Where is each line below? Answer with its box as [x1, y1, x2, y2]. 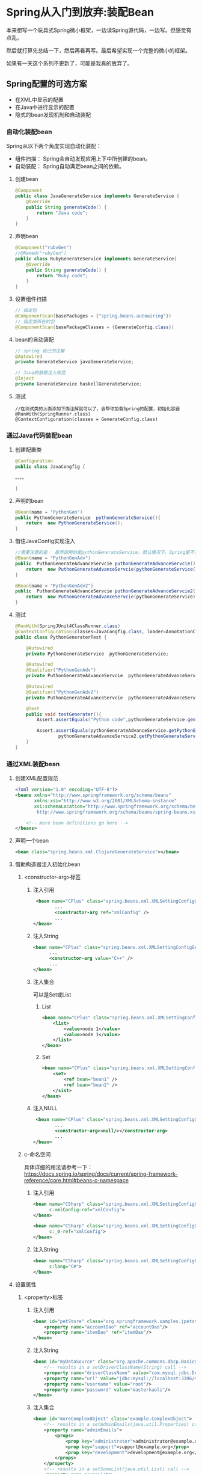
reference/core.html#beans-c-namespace [23, 1176, 129, 1184]
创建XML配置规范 [14, 775, 58, 782]
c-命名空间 [23, 1150, 51, 1158]
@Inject [14, 375, 34, 382]
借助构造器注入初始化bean [14, 861, 81, 868]
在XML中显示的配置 [14, 96, 64, 103]
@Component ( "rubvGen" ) [14, 245, 72, 251]
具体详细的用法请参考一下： [23, 1163, 93, 1170]
